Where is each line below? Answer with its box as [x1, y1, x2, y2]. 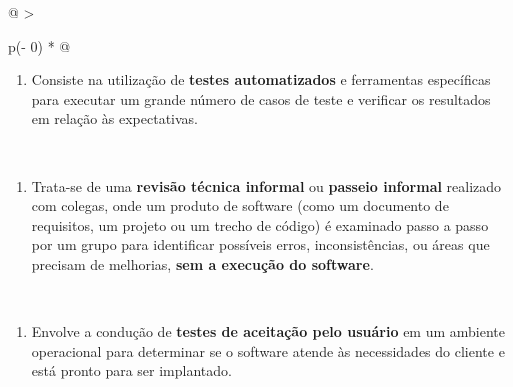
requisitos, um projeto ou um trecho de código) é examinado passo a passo [31, 214, 489, 235]
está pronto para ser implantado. [31, 360, 232, 381]
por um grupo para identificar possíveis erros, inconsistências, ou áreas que [31, 234, 490, 255]
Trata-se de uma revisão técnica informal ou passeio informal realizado [31, 175, 502, 196]
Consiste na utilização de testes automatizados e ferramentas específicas [31, 69, 491, 90]
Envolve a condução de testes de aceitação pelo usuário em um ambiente [31, 321, 506, 342]
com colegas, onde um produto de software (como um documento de [31, 195, 449, 216]
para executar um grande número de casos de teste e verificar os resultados [31, 88, 491, 109]
